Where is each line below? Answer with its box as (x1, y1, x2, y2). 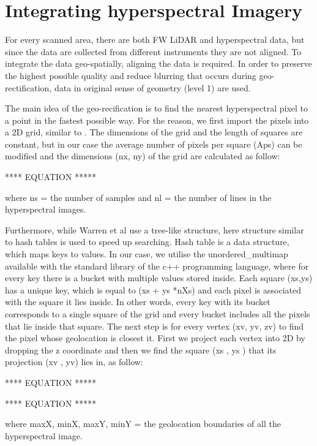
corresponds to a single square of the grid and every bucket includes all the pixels (5, 308, 310, 320)
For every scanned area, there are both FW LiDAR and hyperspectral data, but (5, 33, 305, 46)
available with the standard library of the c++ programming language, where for (5, 259, 309, 272)
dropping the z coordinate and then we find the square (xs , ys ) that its (5, 343, 277, 356)
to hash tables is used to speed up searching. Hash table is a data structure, (5, 235, 289, 248)
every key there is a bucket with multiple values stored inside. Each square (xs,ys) (5, 271, 313, 284)
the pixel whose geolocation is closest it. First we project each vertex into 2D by (5, 331, 305, 344)
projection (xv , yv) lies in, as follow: (5, 355, 143, 368)
